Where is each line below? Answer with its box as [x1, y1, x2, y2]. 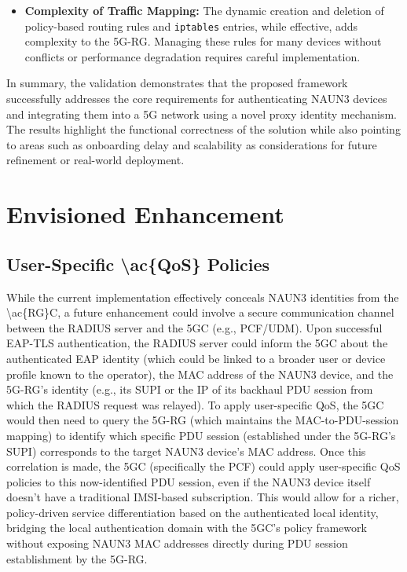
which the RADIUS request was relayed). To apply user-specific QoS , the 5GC [6, 396, 384, 412]
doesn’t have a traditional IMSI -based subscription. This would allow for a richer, [6, 489, 399, 505]
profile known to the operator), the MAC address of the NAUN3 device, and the [6, 365, 394, 382]
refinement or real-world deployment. [6, 152, 185, 168]
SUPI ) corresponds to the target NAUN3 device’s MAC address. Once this [6, 442, 366, 459]
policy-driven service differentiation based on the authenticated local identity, [6, 504, 379, 520]
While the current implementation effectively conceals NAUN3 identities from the [6, 288, 399, 305]
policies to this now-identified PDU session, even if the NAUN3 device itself [6, 473, 371, 489]
